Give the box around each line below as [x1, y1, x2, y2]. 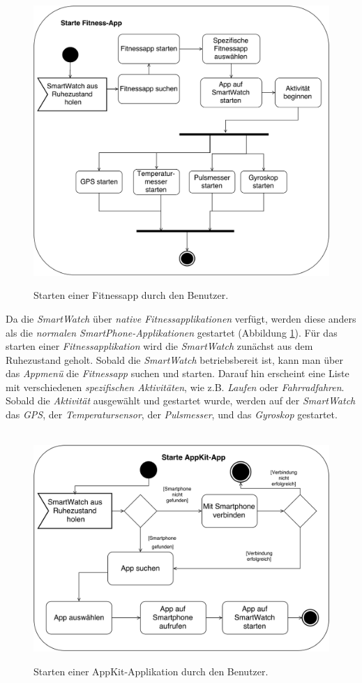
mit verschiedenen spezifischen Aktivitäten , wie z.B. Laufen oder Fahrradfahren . [6, 379, 345, 394]
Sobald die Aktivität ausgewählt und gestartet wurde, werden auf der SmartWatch [6, 393, 356, 408]
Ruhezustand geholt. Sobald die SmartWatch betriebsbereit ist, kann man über [6, 352, 343, 367]
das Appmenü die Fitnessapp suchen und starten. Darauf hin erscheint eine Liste [6, 366, 349, 381]
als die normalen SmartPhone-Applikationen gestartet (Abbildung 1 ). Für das [6, 325, 338, 339]
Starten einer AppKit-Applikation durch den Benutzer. [33, 663, 269, 678]
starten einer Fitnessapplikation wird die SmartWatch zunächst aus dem [6, 339, 313, 353]
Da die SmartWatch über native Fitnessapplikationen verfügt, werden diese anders [6, 311, 356, 325]
